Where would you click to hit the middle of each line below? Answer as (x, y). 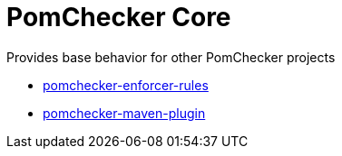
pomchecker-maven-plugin (124, 113)
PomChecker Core (119, 17)
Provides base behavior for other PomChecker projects (171, 57)
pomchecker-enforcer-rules (126, 85)
